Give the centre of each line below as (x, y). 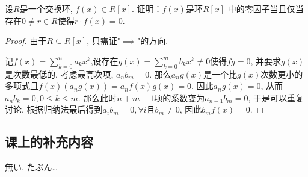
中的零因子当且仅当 (266, 8)
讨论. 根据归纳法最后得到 (54, 109)
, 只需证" (103, 41)
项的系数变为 (180, 97)
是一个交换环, (46, 8)
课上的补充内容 (49, 142)
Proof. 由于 (26, 41)
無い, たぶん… (31, 167)
